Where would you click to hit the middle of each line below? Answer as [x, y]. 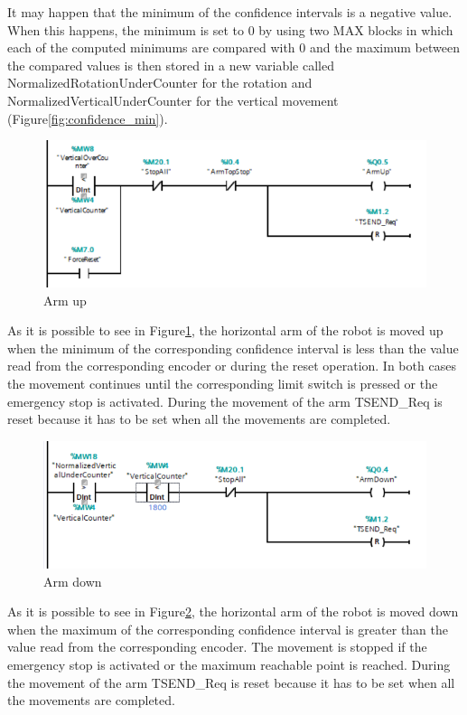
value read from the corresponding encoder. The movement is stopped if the [217, 647]
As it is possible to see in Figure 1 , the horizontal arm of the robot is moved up [225, 330]
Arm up [65, 300]
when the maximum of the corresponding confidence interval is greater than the [228, 629]
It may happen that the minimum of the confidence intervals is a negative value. [230, 12]
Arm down [73, 581]
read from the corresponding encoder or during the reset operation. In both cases [232, 366]
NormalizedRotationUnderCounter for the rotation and [160, 83]
